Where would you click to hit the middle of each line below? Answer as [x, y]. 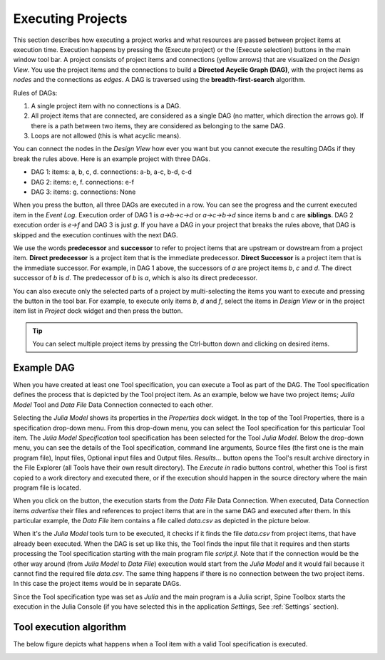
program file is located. [47, 488]
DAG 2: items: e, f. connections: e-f [83, 182]
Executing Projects [70, 19]
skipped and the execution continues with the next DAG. [96, 234]
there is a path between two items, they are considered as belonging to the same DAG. [158, 125]
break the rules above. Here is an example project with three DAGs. [112, 159]
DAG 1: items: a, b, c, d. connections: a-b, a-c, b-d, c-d [112, 172]
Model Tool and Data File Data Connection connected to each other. [113, 404]
